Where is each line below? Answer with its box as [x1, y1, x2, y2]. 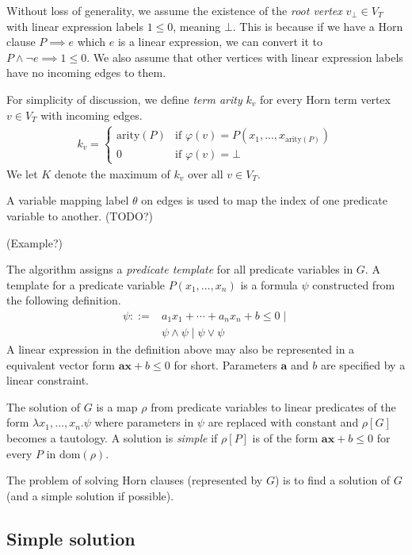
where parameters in [94, 414, 194, 431]
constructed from [312, 276, 395, 293]
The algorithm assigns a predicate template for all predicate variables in [6, 261, 353, 277]
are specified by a [320, 356, 406, 373]
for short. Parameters [174, 356, 277, 373]
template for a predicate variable [6, 276, 166, 293]
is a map [96, 398, 138, 415]
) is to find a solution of [274, 472, 391, 488]
